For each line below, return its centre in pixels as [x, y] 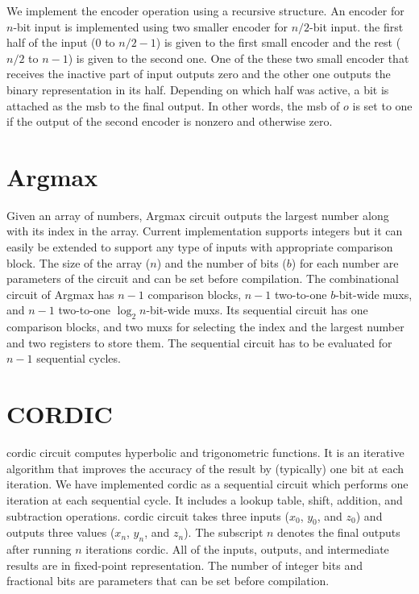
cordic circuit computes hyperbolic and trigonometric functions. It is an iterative [205, 453]
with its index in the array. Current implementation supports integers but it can [205, 231]
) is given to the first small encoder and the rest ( [278, 42]
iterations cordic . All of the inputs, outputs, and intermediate [237, 549]
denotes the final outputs [339, 532]
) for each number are [345, 262]
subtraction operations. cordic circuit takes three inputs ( [148, 515]
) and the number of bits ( [222, 262]
